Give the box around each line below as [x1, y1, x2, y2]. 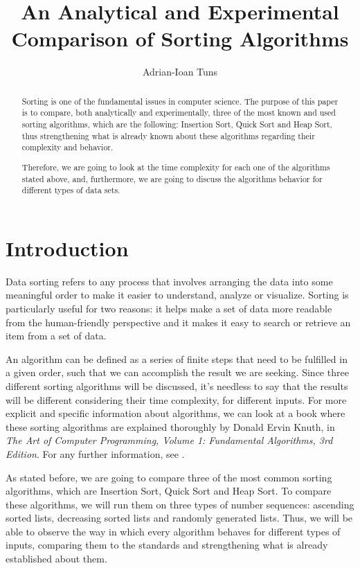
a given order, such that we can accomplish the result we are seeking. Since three [6, 365, 349, 380]
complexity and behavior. [21, 141, 114, 153]
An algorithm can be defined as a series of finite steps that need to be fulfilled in [6, 351, 348, 366]
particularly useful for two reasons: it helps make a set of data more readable [6, 301, 332, 315]
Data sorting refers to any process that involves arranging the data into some [6, 274, 333, 288]
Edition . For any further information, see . [6, 446, 185, 461]
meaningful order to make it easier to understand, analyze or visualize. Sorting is [6, 287, 349, 302]
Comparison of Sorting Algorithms [11, 24, 349, 53]
